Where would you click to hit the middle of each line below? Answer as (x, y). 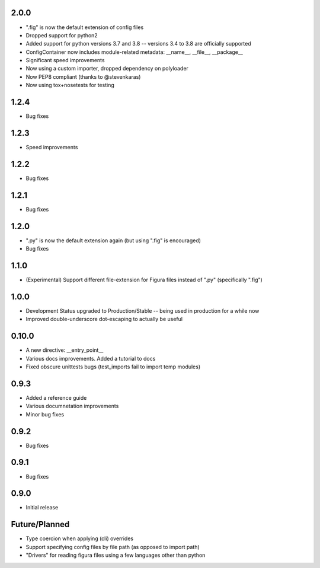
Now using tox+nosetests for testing (70, 85)
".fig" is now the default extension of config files (85, 27)
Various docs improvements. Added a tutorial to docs (91, 358)
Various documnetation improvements (72, 406)
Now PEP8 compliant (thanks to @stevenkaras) (83, 76)
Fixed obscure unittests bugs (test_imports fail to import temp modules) (113, 367)
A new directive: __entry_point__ (65, 350)
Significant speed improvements (65, 60)
